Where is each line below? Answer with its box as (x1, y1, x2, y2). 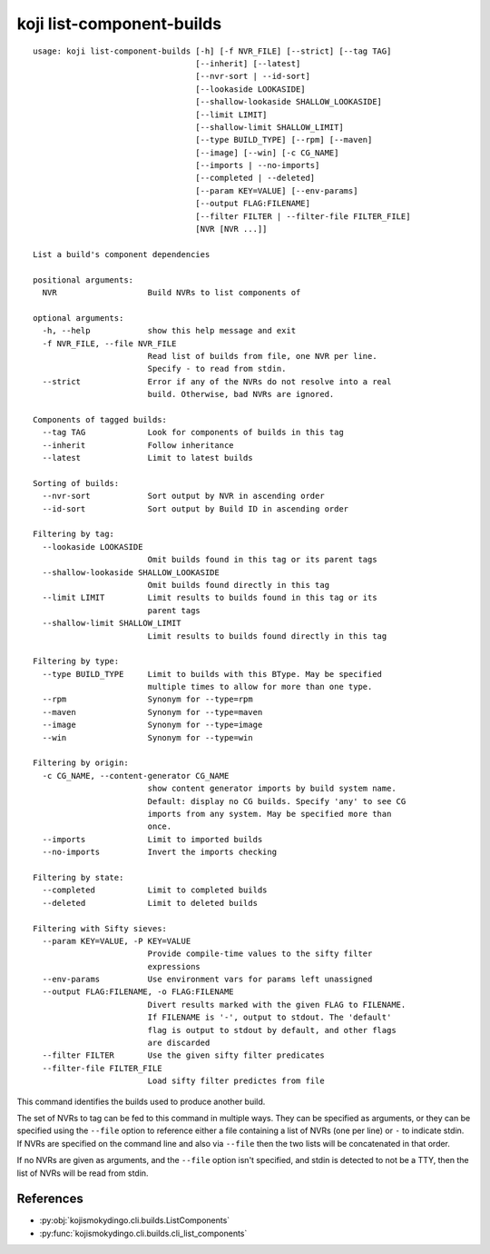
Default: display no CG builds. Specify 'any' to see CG (147, 796, 407, 806)
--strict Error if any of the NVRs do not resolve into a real (42, 376, 392, 386)
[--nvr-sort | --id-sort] (195, 71, 310, 82)
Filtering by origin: (33, 758, 129, 768)
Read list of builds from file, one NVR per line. (147, 351, 377, 361)
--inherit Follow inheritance (42, 440, 235, 450)
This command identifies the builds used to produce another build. (16, 1096, 266, 1107)
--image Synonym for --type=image (42, 720, 263, 731)
